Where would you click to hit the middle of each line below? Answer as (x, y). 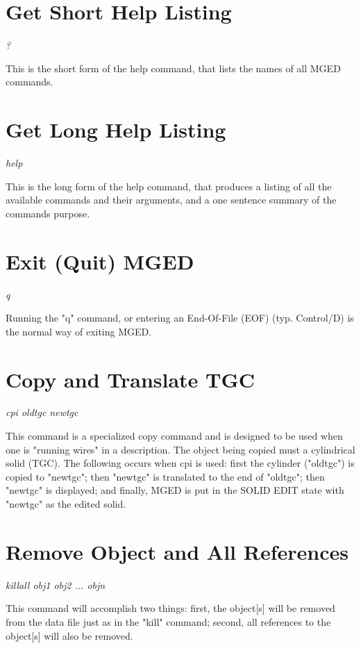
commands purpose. (48, 213)
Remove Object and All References (177, 551)
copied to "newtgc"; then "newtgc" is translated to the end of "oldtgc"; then (165, 476)
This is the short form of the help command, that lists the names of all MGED (173, 68)
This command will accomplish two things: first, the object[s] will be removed (170, 608)
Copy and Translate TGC (131, 379)
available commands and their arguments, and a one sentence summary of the (171, 200)
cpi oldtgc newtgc (42, 412)
